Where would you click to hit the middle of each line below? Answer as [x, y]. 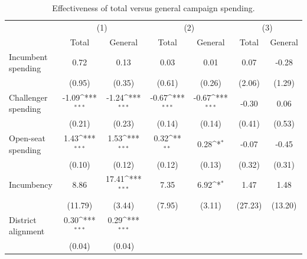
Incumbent [28, 56]
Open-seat [27, 138]
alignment [27, 231]
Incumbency [31, 185]
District [23, 219]
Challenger [28, 97]
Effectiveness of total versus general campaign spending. [153, 8]
